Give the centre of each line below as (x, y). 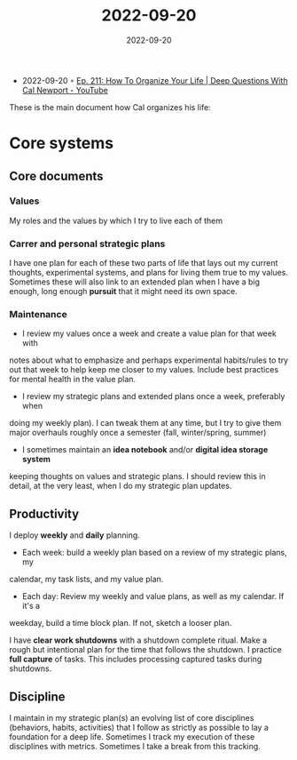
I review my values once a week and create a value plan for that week (149, 333)
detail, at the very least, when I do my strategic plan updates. (121, 486)
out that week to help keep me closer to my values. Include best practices (144, 370)
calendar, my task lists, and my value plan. (86, 580)
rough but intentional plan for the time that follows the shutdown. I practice (145, 650)
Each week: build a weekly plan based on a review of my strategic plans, (154, 553)
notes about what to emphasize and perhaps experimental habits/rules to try (149, 360)
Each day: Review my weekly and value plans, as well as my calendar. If (153, 596)
